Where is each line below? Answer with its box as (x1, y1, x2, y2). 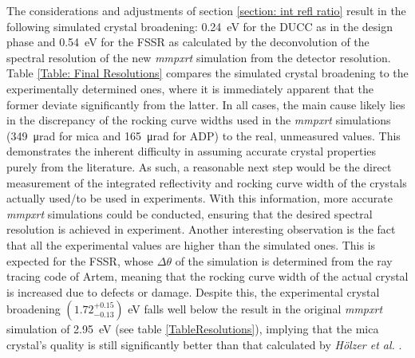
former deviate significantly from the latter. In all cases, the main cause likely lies (6, 96, 405, 112)
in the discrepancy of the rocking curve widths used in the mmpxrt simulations (6, 112, 391, 128)
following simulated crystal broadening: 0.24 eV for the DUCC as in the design (6, 18, 393, 34)
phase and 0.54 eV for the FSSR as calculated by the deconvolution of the (6, 33, 370, 50)
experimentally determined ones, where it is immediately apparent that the (6, 80, 373, 96)
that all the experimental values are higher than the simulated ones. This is (6, 236, 376, 253)
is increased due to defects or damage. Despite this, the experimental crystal (6, 283, 380, 300)
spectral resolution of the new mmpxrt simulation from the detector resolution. (6, 49, 391, 65)
